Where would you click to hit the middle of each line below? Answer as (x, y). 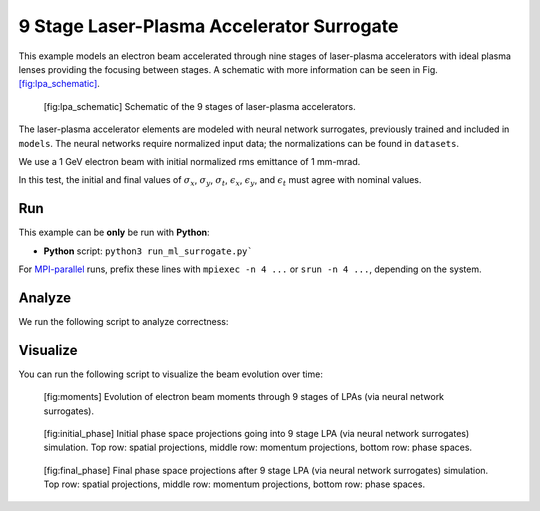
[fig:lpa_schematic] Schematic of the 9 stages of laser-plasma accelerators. (199, 106)
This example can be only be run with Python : (114, 232)
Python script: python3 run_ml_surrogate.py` (148, 251)
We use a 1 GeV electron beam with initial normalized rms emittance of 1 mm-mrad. (189, 161)
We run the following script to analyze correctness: (123, 321)
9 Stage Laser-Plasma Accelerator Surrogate (208, 26)
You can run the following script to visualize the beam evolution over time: (171, 374)
